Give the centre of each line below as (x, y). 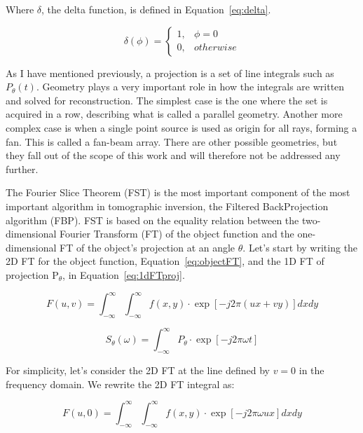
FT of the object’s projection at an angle (148, 247)
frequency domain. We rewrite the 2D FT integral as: (120, 384)
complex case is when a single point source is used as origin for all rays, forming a (181, 127)
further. (22, 169)
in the (311, 370)
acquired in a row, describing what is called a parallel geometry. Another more (174, 114)
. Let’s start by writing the (300, 247)
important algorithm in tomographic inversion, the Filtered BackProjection (167, 206)
